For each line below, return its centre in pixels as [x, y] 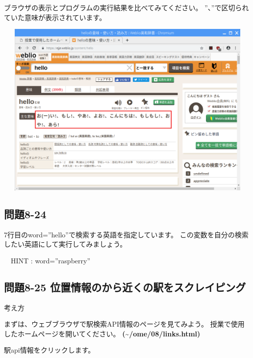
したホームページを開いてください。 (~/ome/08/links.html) [102, 333]
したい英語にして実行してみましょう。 [65, 244]
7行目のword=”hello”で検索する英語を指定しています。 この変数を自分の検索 [126, 234]
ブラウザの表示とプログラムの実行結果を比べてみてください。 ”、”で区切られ [126, 7]
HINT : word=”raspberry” [51, 260]
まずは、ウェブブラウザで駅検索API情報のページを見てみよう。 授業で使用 [124, 324]
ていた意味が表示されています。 [55, 17]
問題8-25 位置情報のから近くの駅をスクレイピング [125, 287]
